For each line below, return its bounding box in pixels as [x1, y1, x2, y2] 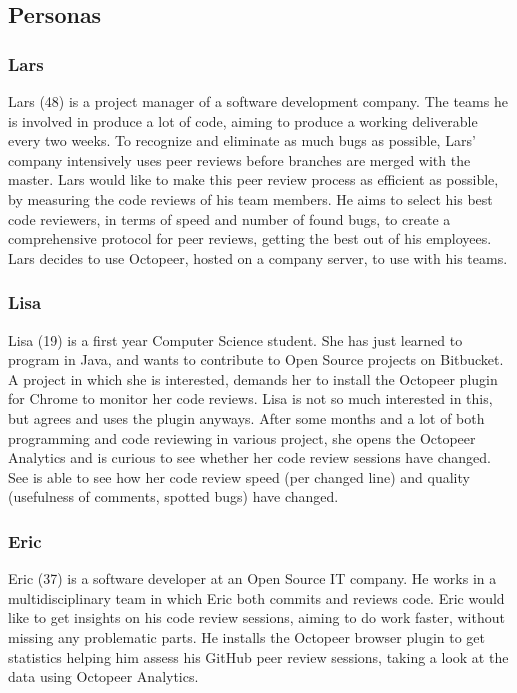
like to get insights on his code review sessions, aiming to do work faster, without [8, 607, 505, 628]
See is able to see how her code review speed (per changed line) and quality [8, 466, 470, 487]
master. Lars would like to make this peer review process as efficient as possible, [8, 169, 499, 190]
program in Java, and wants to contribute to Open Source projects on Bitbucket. [8, 349, 504, 370]
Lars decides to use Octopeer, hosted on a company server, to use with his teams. [8, 247, 508, 268]
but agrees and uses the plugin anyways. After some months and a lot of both [8, 407, 485, 428]
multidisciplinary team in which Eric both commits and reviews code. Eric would [8, 587, 505, 608]
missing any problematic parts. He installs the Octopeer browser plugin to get [8, 626, 486, 647]
